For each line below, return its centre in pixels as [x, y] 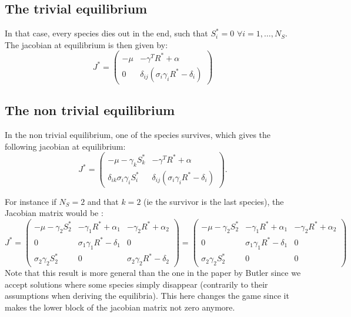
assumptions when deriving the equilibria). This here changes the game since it [147, 296]
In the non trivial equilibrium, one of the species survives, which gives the [138, 135]
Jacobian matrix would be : [54, 213]
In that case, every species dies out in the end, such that [106, 33]
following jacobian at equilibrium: [65, 146]
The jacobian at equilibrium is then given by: [86, 44]
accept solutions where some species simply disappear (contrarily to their [136, 284]
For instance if [31, 201]
